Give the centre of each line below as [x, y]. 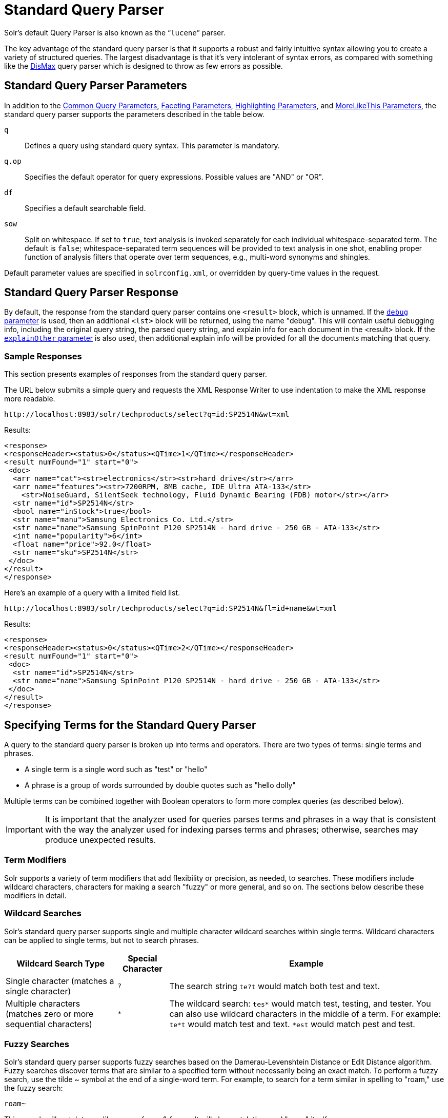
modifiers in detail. [35, 895]
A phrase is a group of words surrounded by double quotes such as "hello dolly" [160, 785]
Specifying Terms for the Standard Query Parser [130, 725]
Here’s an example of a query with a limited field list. [92, 593]
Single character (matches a [60, 981]
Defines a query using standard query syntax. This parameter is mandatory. [152, 145]
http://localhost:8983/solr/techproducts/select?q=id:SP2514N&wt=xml [147, 415]
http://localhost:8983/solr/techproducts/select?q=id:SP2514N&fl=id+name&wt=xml [171, 609]
